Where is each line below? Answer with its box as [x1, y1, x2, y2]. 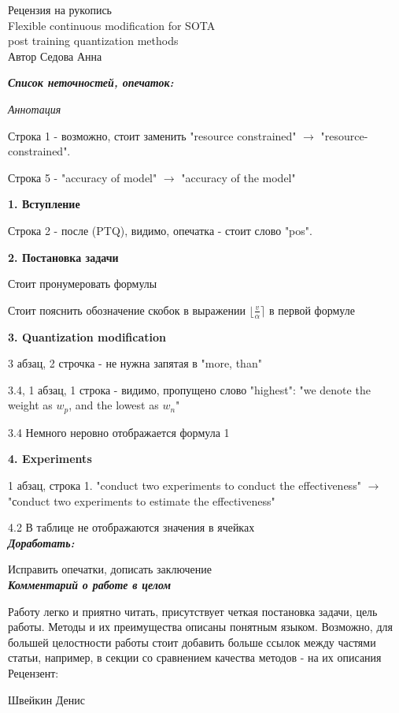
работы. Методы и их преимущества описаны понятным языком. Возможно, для [8, 618, 393, 635]
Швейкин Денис [8, 691, 85, 707]
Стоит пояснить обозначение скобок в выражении [8, 301, 246, 318]
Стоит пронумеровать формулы [8, 275, 157, 292]
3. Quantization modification [8, 328, 166, 345]
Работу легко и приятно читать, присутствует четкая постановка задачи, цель [8, 603, 378, 619]
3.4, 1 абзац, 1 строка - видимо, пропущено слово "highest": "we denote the [8, 381, 371, 398]
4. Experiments [8, 450, 92, 467]
